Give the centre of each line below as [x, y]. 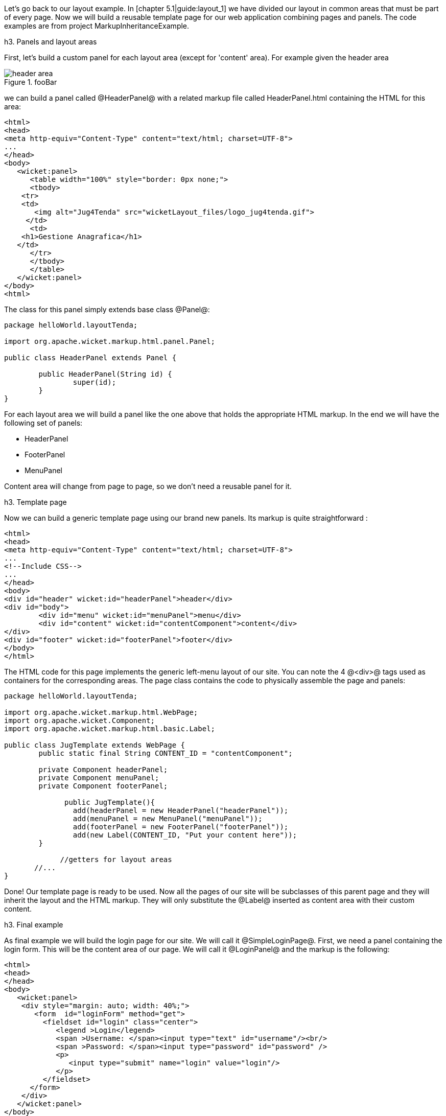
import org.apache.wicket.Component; [80, 720]
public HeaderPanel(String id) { [105, 374]
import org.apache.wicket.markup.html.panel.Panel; [110, 341]
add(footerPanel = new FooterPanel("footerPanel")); [181, 827]
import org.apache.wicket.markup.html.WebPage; [101, 712]
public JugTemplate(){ [110, 802]
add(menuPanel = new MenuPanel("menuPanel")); [168, 819]
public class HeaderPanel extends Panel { [90, 358]
